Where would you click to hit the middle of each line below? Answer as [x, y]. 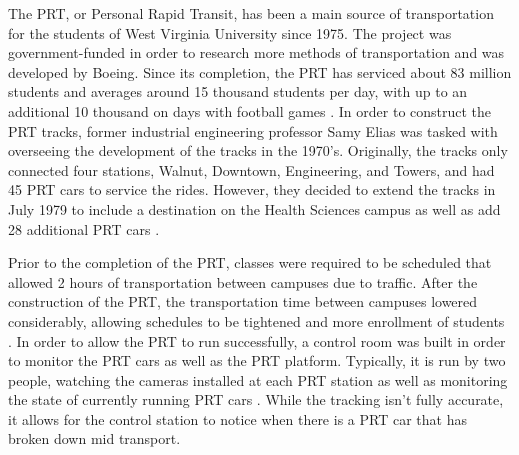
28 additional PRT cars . [84, 228]
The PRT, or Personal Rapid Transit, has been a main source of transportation [251, 13]
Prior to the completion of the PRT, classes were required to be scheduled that [250, 262]
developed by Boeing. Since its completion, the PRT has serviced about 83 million [260, 71]
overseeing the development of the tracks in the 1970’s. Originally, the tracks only [258, 150]
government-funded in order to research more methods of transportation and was [256, 52]
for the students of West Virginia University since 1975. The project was [230, 32]
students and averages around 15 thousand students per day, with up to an [238, 91]
